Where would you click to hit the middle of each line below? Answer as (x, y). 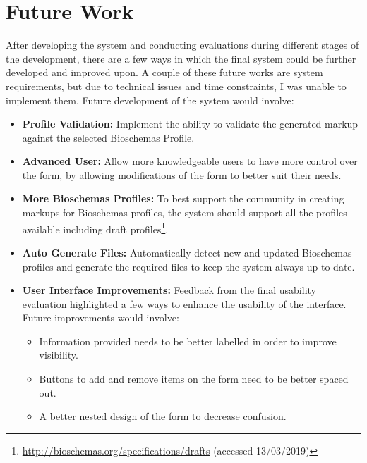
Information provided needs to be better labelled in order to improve (188, 341)
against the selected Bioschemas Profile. (108, 137)
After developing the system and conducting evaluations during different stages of (182, 45)
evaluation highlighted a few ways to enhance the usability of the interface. (184, 303)
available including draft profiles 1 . (95, 228)
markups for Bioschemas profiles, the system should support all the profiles (185, 212)
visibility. (59, 355)
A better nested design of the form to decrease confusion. (163, 416)
